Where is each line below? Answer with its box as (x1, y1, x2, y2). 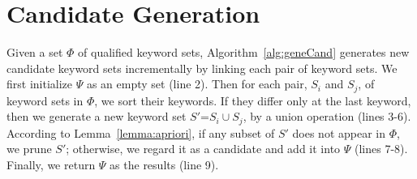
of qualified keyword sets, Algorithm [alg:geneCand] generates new (78, 44, 410, 61)
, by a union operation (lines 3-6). (243, 108, 411, 125)
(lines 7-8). (354, 140, 408, 157)
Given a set (6, 44, 63, 61)
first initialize (6, 75, 73, 92)
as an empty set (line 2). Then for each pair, (86, 75, 307, 92)
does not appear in (292, 124, 386, 141)
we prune (6, 140, 52, 157)
